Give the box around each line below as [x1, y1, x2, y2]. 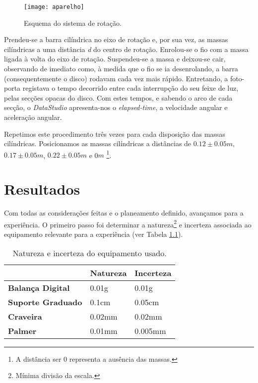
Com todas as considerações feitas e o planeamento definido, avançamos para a [4, 208, 244, 218]
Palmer [8, 325, 37, 336]
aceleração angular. [4, 112, 62, 122]
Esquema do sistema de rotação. [24, 17, 122, 28]
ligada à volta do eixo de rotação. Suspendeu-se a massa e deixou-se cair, [4, 54, 226, 64]
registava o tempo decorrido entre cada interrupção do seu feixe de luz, [22, 83, 239, 93]
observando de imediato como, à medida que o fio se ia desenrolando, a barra [4, 63, 238, 74]
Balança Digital [8, 281, 70, 293]
